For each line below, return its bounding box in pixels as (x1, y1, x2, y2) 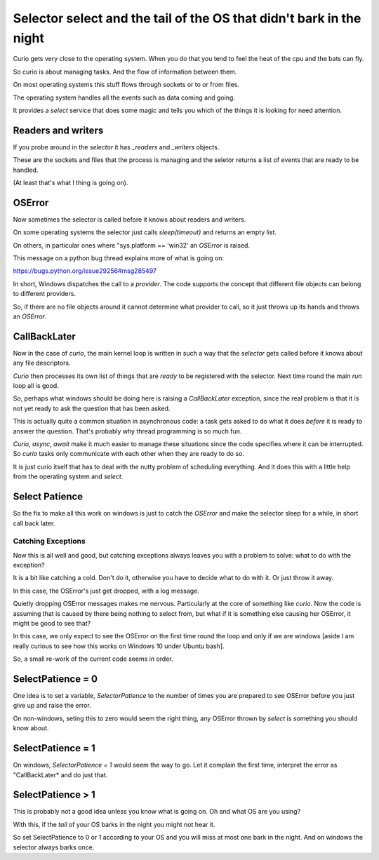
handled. (13, 166, 39, 174)
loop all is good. (13, 382, 59, 390)
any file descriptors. (13, 358, 71, 368)
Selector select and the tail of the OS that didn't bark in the (13, 11, 361, 26)
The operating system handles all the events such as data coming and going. (13, 93, 235, 102)
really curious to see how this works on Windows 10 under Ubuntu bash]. (13, 642, 225, 650)
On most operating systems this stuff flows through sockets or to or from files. (13, 81, 240, 89)
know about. (13, 724, 49, 732)
